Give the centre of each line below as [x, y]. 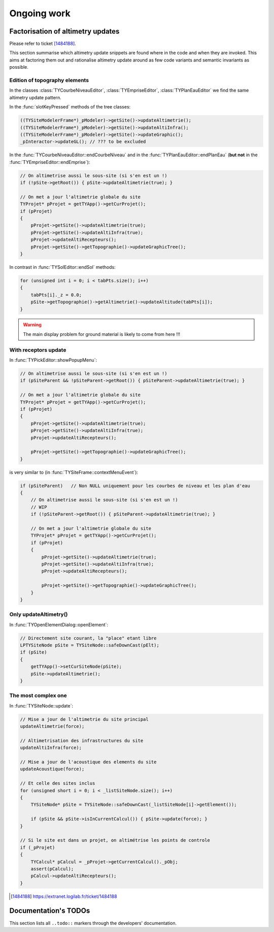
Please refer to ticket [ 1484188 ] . [43, 44]
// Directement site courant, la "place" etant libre [88, 638]
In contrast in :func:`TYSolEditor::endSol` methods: [63, 267]
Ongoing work [40, 13]
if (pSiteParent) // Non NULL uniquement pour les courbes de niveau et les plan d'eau [135, 486]
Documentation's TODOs [50, 911]
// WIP [39, 507]
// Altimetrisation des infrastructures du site [82, 740]
